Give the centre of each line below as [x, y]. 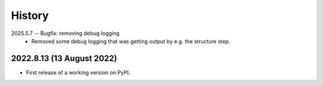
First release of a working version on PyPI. [78, 72]
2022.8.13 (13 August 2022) [64, 58]
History [30, 15]
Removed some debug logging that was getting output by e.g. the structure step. [131, 41]
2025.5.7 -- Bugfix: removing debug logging [65, 33]
